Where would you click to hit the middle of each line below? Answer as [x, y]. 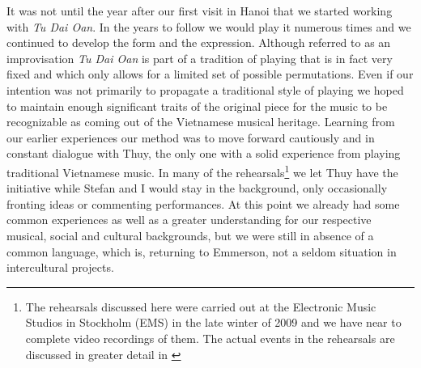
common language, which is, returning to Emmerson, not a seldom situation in [202, 251]
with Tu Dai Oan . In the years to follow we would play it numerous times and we [209, 26]
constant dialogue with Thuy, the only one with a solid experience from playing [204, 153]
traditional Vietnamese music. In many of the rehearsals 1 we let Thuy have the [202, 171]
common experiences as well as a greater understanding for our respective [189, 220]
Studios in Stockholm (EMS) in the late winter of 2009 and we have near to [213, 322]
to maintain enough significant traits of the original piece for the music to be [197, 106]
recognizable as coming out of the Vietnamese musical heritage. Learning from [201, 122]
